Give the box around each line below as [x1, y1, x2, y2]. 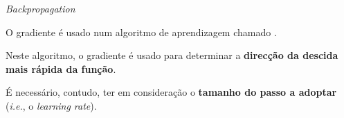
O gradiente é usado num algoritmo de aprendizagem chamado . [6, 24, 277, 39]
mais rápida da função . [6, 61, 116, 76]
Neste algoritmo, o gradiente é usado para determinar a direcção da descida [6, 48, 338, 62]
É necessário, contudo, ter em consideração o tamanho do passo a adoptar [6, 85, 337, 99]
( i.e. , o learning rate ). [6, 98, 97, 112]
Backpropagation [6, 1, 75, 15]
